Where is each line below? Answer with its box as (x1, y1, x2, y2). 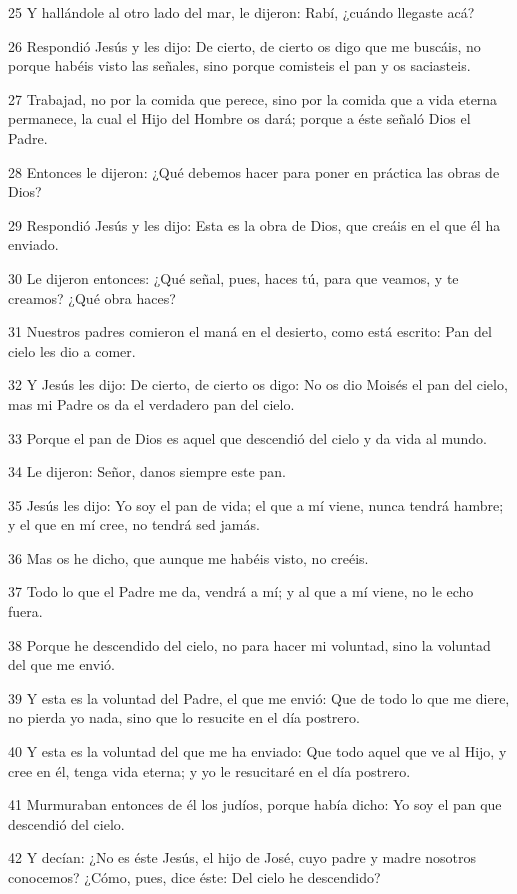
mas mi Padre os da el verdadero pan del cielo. (8, 393, 295, 414)
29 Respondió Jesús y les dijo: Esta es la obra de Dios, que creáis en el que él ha (8, 214, 501, 235)
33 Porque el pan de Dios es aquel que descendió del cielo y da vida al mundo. (8, 427, 487, 448)
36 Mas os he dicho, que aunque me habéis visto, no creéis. (8, 547, 369, 568)
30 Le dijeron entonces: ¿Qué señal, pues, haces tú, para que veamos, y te (8, 267, 459, 288)
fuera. (8, 601, 43, 622)
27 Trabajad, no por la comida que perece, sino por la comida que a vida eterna (8, 88, 498, 109)
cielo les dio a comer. (8, 340, 136, 361)
